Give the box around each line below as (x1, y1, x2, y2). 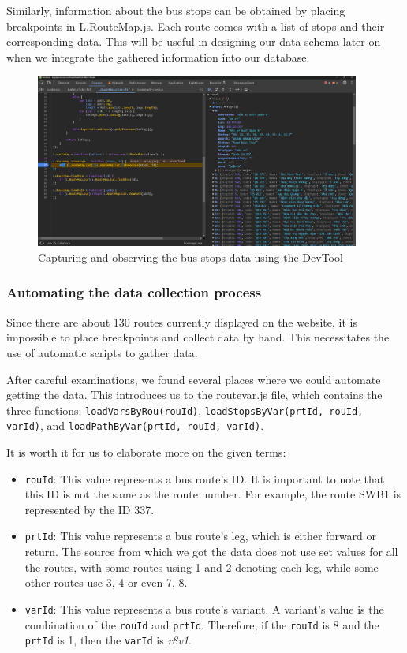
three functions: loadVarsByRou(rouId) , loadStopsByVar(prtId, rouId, (6, 401, 364, 418)
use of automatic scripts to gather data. (6, 344, 198, 360)
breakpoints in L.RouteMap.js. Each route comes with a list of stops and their (6, 17, 385, 34)
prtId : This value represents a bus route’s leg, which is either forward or (24, 528, 377, 544)
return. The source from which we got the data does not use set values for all (24, 543, 398, 560)
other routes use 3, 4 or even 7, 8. (24, 574, 188, 591)
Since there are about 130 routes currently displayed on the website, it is (6, 313, 357, 330)
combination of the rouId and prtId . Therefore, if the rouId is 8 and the (24, 616, 379, 632)
